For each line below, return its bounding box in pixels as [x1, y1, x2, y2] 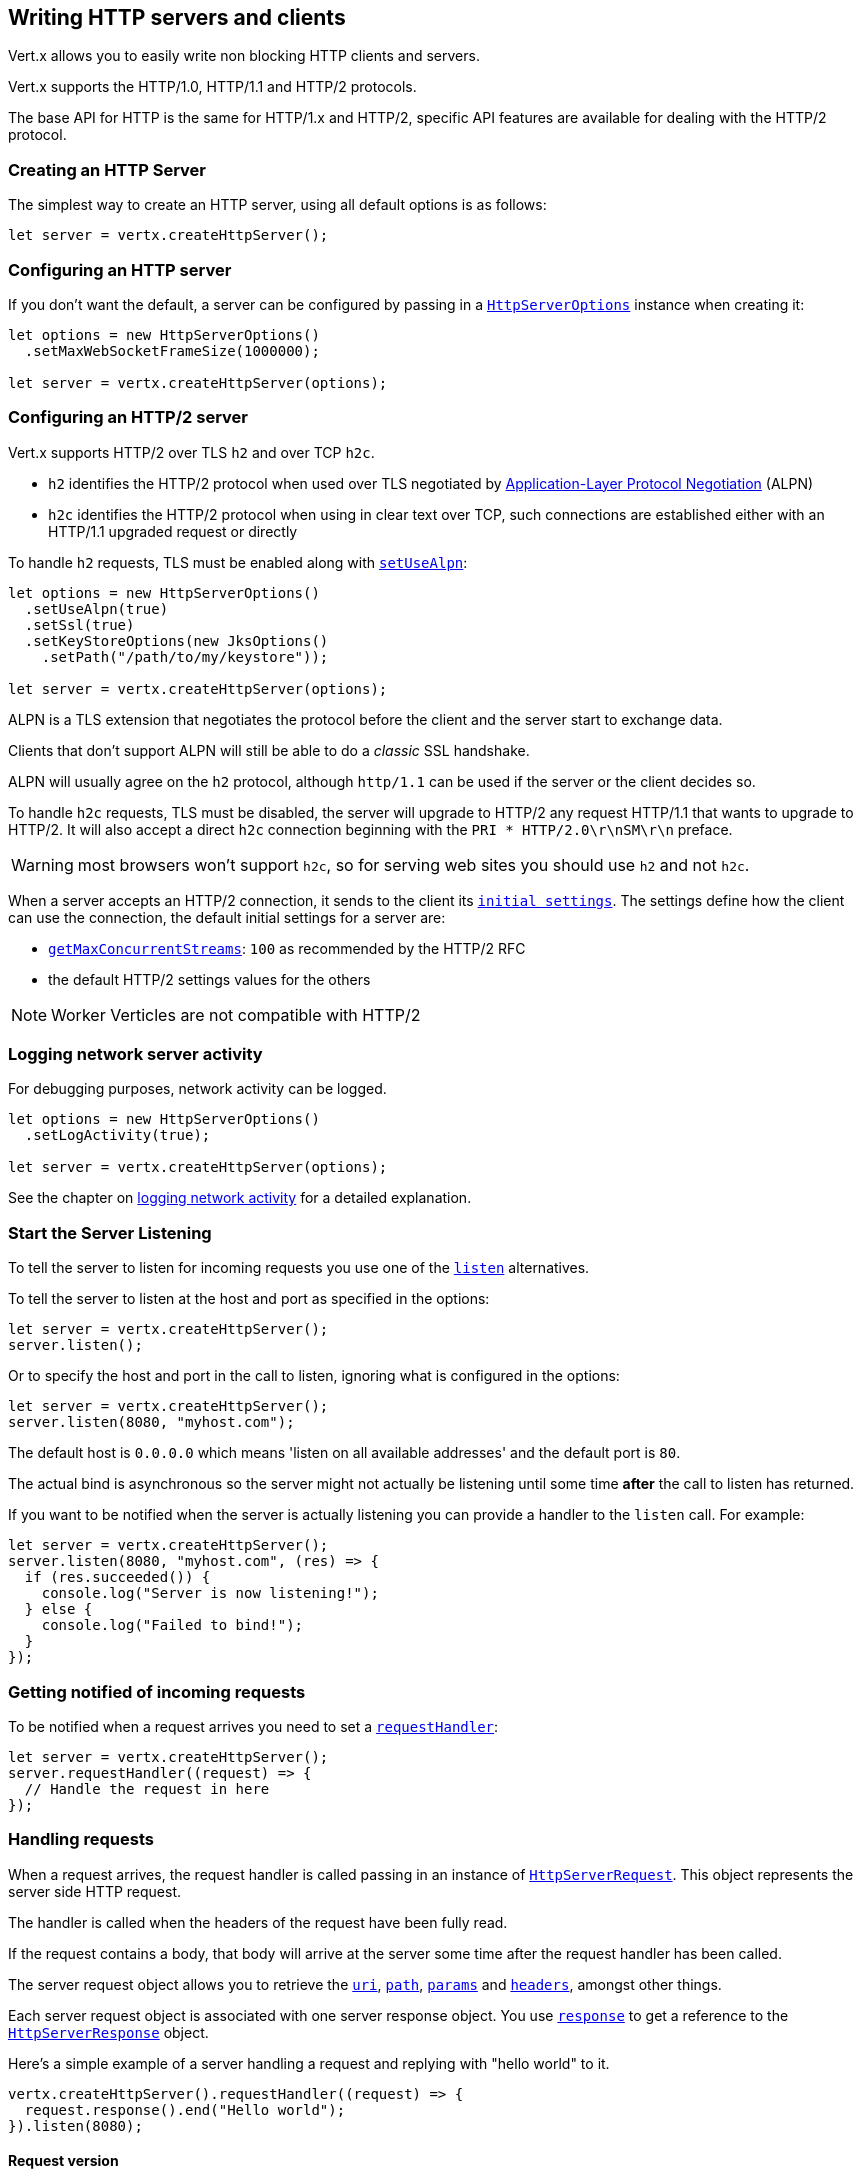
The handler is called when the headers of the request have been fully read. [8, 1913, 508, 1931]
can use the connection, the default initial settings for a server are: [8, 908, 446, 926]
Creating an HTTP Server [8, 159, 206, 180]
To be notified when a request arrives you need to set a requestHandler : [8, 1717, 499, 1735]
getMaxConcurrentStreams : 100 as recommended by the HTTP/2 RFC [48, 939, 526, 957]
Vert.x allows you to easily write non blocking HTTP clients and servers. [8, 47, 480, 65]
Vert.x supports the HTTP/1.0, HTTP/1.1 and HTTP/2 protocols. [8, 78, 417, 96]
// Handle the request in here [24, 1780, 270, 1797]
